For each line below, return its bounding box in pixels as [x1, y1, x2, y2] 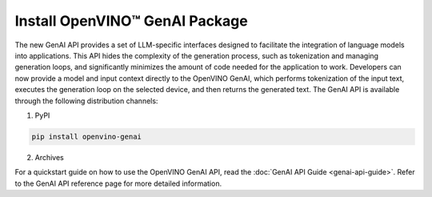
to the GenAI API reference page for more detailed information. [14, 179, 222, 188]
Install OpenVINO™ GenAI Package [14, 12, 248, 30]
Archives [34, 152, 64, 162]
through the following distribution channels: [14, 96, 158, 106]
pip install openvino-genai [31, 132, 142, 141]
